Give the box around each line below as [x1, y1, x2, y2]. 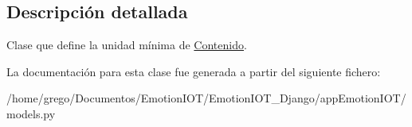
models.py [6, 105, 56, 121]
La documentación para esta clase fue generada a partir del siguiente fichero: [6, 63, 381, 79]
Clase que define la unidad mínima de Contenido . [6, 37, 247, 53]
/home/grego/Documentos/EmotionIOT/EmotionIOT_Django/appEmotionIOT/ [6, 90, 406, 106]
